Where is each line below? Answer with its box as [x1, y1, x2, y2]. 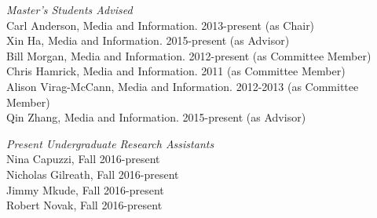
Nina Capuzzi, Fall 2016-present [6, 151, 160, 167]
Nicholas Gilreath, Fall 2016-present [6, 165, 179, 182]
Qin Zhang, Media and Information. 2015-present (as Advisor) [6, 109, 306, 125]
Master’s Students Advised [6, 2, 133, 17]
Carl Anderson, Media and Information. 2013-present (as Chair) [6, 16, 315, 33]
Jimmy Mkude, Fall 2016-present [6, 181, 164, 198]
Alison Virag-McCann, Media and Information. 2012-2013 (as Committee [6, 78, 359, 94]
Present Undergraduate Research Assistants [6, 135, 214, 151]
